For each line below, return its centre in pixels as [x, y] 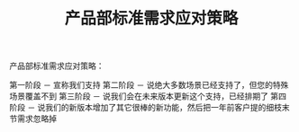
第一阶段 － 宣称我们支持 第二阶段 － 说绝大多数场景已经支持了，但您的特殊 [149, 85]
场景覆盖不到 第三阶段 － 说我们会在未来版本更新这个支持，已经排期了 [139, 96]
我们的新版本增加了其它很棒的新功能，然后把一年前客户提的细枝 [163, 108]
